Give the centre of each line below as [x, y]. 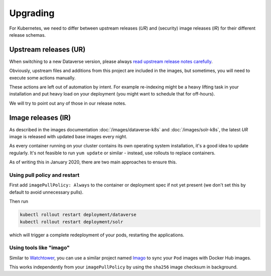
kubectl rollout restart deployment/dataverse [78, 215]
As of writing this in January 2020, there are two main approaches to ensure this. [93, 162]
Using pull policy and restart [44, 175]
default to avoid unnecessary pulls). [46, 192]
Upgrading [32, 13]
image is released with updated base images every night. [68, 137]
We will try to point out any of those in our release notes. [68, 103]
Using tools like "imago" [39, 248]
